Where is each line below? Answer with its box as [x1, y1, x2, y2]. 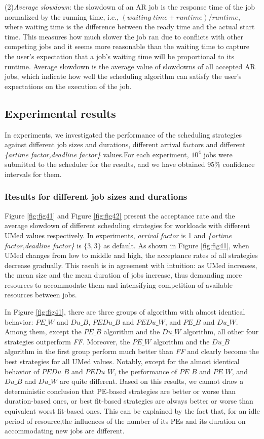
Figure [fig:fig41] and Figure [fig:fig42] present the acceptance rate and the [5, 210, 235, 221]
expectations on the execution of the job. [5, 80, 132, 91]
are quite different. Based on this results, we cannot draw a [59, 376, 244, 386]
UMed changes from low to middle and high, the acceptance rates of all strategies [5, 250, 258, 260]
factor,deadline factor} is [5, 240, 82, 250]
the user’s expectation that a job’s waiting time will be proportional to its [5, 51, 235, 61]
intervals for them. [5, 168, 62, 179]
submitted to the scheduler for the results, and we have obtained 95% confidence [5, 159, 255, 169]
